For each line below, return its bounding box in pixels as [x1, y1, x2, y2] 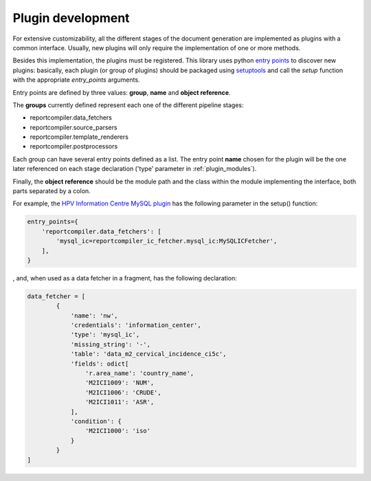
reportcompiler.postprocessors [30, 142, 118, 150]
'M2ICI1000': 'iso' [85, 427, 151, 435]
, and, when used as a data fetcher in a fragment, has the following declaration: [12, 273, 237, 282]
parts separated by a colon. [12, 187, 91, 195]
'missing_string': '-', [70, 340, 151, 348]
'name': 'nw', [70, 311, 118, 320]
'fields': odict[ [70, 359, 129, 368]
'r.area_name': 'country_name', [85, 370, 194, 377]
